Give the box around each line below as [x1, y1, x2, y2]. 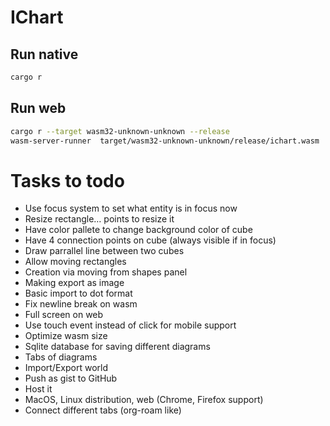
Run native [10, 46, 79, 63]
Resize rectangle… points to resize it [24, 213, 175, 225]
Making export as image [24, 277, 125, 289]
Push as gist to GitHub [24, 372, 118, 385]
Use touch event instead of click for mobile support [24, 319, 237, 331]
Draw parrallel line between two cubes [24, 245, 185, 257]
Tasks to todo [10, 169, 125, 192]
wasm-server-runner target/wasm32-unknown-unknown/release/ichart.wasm [10, 136, 320, 146]
